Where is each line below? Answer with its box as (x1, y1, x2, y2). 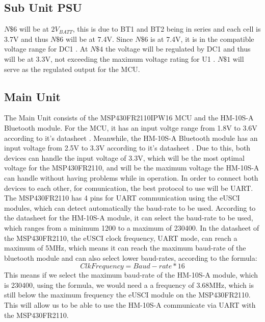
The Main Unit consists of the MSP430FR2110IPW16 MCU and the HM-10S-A (4, 112, 254, 123)
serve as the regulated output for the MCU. (4, 63, 140, 74)
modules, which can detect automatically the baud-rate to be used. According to (4, 202, 256, 213)
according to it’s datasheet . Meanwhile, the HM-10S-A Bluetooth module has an (4, 132, 258, 143)
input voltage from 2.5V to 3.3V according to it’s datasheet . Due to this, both (4, 142, 251, 153)
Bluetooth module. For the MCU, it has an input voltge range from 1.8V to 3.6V (4, 122, 257, 133)
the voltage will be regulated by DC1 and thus (105, 43, 251, 54)
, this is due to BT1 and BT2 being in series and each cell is (72, 23, 261, 34)
